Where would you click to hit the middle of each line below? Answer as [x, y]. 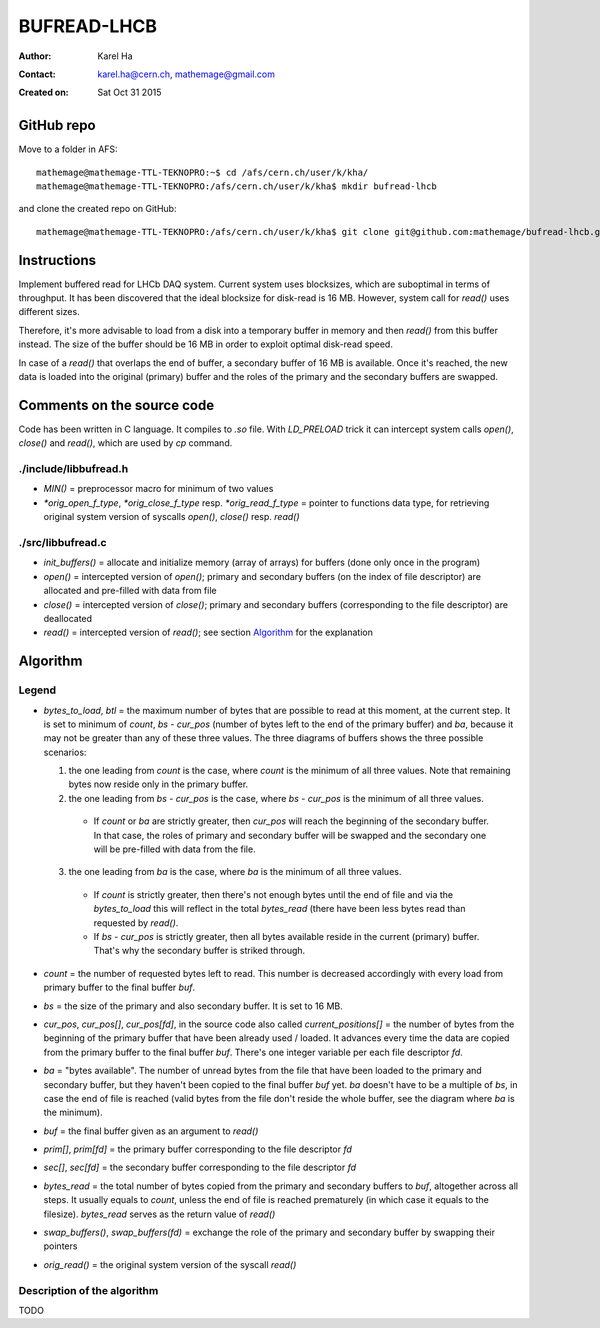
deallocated [68, 618]
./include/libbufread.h [73, 469]
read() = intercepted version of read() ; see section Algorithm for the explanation [208, 632]
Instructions [57, 260]
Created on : [43, 92]
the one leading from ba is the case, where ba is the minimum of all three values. [235, 872]
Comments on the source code [116, 405]
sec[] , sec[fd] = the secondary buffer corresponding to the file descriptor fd [200, 1167]
